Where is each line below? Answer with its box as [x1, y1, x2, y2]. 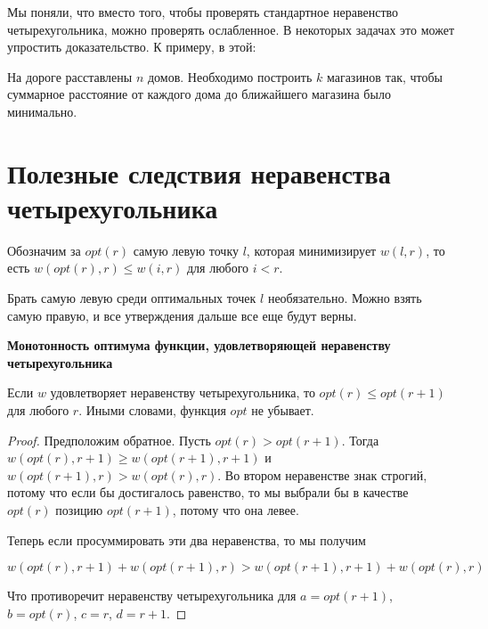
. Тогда [341, 430, 379, 449]
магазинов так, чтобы [326, 67, 443, 86]
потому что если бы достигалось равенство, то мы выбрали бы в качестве [7, 483, 409, 502]
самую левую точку [133, 241, 239, 259]
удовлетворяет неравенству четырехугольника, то [50, 383, 315, 402]
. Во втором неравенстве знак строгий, [217, 465, 427, 484]
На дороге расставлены [7, 67, 133, 86]
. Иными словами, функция [78, 401, 226, 420]
